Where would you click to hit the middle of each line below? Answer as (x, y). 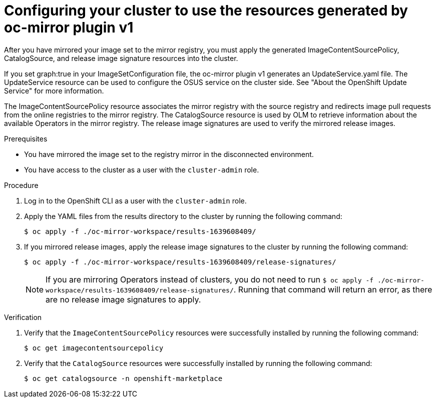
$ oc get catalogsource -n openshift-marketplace (123, 378)
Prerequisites (26, 138)
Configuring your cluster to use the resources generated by (206, 10)
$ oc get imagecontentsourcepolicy (94, 348)
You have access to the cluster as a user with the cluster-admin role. (142, 169)
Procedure (21, 185)
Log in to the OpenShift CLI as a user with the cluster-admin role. (135, 200)
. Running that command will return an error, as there (333, 289)
